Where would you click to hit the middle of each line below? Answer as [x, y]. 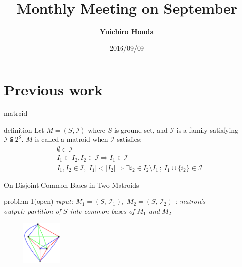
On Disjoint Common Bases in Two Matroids [71, 185]
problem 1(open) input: [39, 201]
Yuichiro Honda [127, 32]
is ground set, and [141, 129]
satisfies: [129, 139]
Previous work [53, 90]
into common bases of [102, 211]
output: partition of [32, 211]
